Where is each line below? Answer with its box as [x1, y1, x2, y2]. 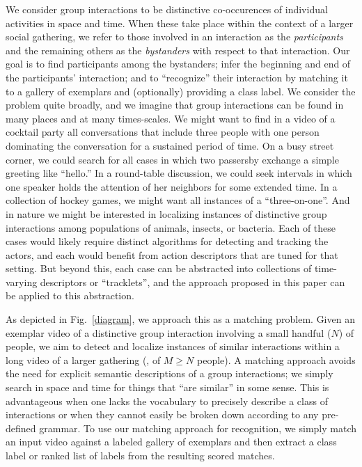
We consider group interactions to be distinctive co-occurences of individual [6, 2, 328, 16]
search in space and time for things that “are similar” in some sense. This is [6, 380, 329, 395]
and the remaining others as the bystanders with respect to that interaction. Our [6, 42, 350, 57]
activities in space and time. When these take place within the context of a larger [6, 15, 354, 30]
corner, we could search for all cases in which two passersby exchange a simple [6, 152, 339, 166]
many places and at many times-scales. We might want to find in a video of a [6, 111, 336, 125]
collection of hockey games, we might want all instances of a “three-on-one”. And [6, 193, 350, 207]
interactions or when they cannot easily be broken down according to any [6, 407, 319, 422]
